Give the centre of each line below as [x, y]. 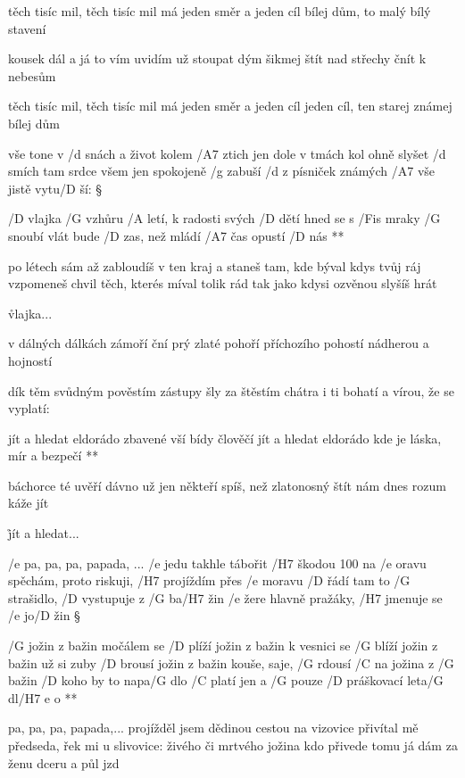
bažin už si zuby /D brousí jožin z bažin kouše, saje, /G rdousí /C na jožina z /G [231, 662]
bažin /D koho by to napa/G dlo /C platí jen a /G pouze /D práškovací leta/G [226, 680]
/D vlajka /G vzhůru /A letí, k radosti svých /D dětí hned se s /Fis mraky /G [224, 218]
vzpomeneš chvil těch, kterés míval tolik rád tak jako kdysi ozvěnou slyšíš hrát [223, 283]
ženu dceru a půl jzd [64, 762]
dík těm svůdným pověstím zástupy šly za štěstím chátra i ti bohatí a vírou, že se [231, 390]
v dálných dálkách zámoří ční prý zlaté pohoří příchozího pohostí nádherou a [219, 343]
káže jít [29, 503]
